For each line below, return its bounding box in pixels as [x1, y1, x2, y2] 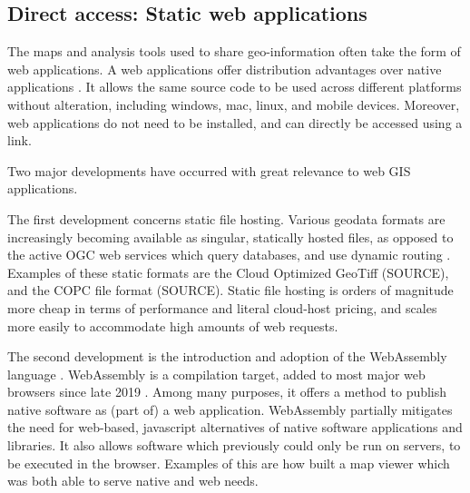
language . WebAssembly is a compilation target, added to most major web [7, 364, 426, 383]
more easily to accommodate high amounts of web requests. [7, 316, 338, 335]
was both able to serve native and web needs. [7, 471, 259, 490]
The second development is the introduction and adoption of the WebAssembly [7, 347, 447, 366]
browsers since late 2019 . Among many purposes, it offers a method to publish [7, 382, 447, 401]
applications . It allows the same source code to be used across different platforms [7, 77, 462, 96]
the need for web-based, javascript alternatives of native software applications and [7, 418, 463, 437]
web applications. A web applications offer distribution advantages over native [7, 59, 442, 78]
